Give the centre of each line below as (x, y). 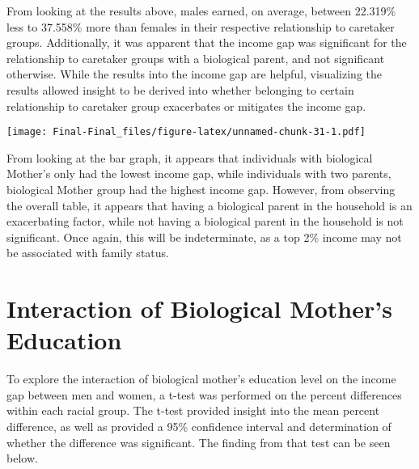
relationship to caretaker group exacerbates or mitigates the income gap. (186, 106)
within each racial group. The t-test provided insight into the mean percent (193, 410)
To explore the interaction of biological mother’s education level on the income (201, 379)
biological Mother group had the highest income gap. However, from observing (201, 189)
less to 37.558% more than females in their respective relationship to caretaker (201, 26)
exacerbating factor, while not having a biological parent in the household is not (205, 221)
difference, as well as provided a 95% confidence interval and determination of (199, 427)
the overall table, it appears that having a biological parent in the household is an (209, 205)
